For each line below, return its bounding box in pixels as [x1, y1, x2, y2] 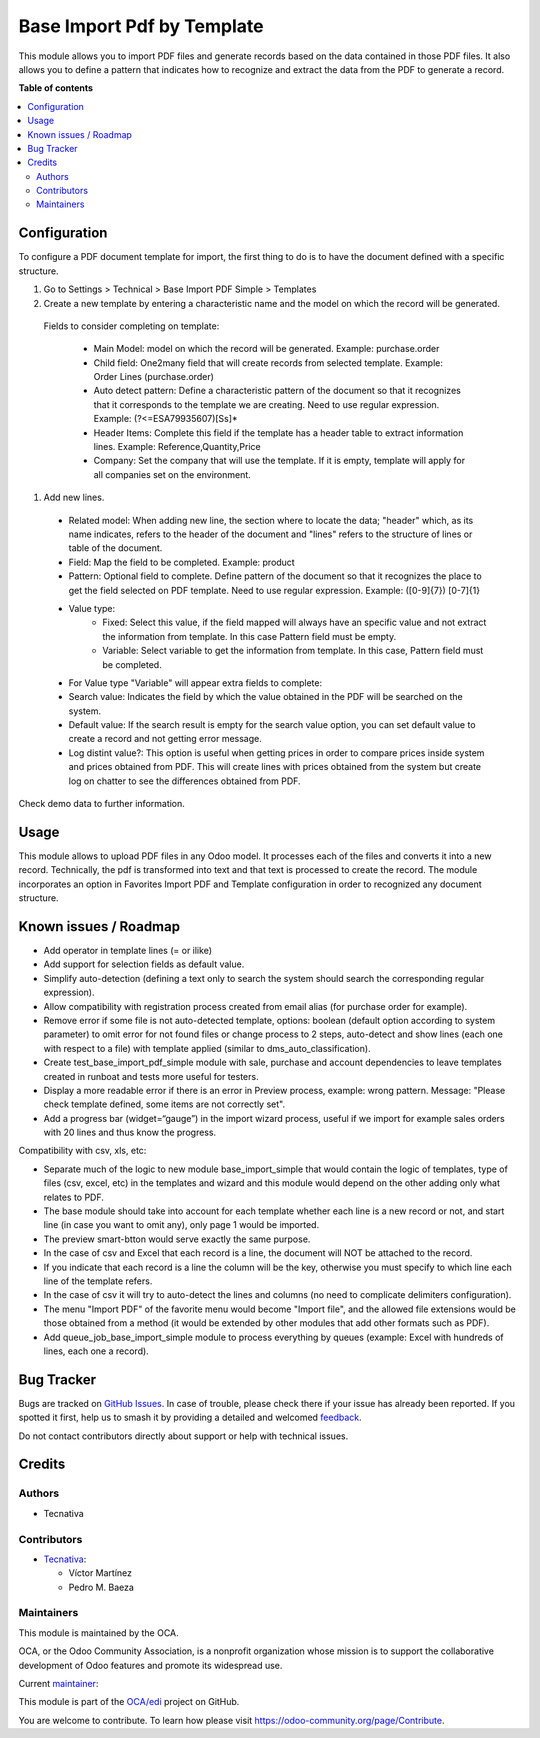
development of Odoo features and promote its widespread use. [18, 1659, 283, 1671]
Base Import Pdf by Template [18, 15, 264, 37]
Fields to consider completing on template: [43, 320, 220, 332]
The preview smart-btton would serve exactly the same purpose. [43, 1233, 311, 1245]
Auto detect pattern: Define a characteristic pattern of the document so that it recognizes [93, 385, 462, 397]
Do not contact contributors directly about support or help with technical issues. [18, 1430, 349, 1442]
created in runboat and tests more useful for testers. [43, 1070, 259, 1082]
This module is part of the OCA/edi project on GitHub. [18, 1696, 240, 1708]
